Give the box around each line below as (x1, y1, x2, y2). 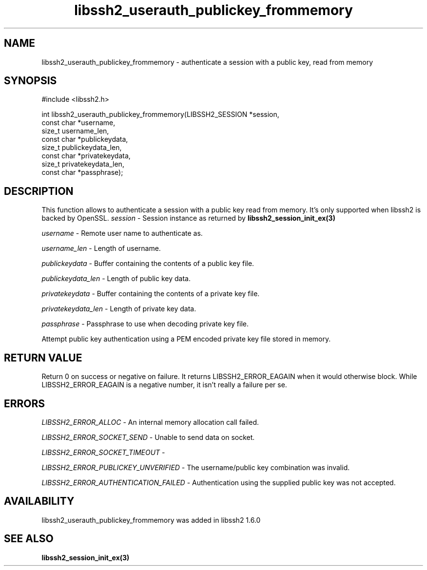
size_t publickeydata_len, (41, 143, 122, 152)
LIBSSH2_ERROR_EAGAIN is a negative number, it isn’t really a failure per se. (41, 380, 287, 389)
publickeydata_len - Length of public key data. (41, 274, 191, 283)
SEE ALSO (4, 532, 54, 545)
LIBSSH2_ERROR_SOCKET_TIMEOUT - (41, 448, 165, 456)
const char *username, (41, 118, 116, 127)
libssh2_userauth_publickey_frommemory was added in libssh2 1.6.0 (41, 515, 261, 524)
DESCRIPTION (4, 185, 74, 197)
